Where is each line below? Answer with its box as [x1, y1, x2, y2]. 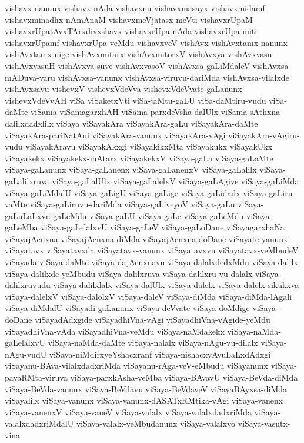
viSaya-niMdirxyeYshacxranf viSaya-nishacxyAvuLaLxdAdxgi [49, 348, 271, 360]
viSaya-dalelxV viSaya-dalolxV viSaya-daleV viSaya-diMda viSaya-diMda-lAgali [5, 290, 292, 302]
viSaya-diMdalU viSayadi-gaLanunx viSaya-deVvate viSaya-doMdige [5, 302, 250, 314]
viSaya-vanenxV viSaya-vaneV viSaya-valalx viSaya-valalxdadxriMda [5, 405, 252, 418]
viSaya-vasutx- [238, 417, 290, 429]
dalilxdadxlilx [5, 117, 54, 129]
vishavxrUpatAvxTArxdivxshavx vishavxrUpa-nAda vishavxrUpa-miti [5, 25, 258, 37]
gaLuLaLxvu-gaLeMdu [5, 209, 87, 221]
